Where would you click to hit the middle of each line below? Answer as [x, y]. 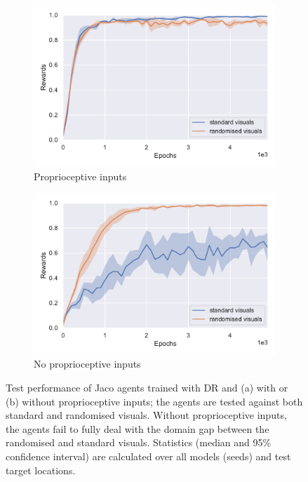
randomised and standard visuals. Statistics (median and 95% [139, 442]
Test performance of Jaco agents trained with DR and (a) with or [147, 388]
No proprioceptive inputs [87, 364]
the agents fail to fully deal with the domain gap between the [138, 428]
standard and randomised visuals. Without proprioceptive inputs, [146, 415]
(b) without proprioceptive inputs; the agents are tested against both [154, 401]
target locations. [41, 470]
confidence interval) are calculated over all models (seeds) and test [148, 456]
